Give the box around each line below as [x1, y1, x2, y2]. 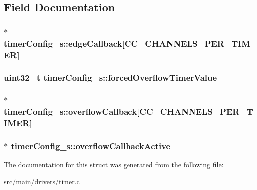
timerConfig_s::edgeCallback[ [4, 37, 125, 49]
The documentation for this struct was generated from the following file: [4, 159, 224, 170]
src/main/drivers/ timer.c [4, 176, 80, 186]
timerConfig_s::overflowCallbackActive [11, 139, 171, 152]
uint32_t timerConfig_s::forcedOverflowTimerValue [4, 71, 217, 84]
